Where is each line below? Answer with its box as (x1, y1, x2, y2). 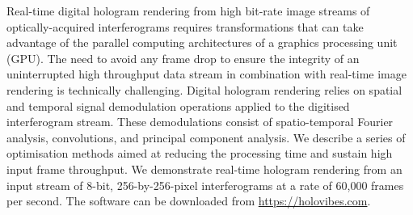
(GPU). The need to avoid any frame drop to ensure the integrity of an (6, 49, 360, 66)
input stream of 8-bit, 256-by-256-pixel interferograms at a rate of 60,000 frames (6, 176, 404, 193)
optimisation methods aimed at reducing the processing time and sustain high (6, 145, 393, 162)
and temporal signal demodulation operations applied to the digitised (6, 97, 350, 114)
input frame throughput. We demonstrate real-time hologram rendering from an (6, 160, 402, 177)
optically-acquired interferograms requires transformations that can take (6, 18, 364, 35)
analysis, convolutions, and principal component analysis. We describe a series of (6, 129, 406, 145)
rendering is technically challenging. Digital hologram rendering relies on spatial (6, 81, 402, 98)
